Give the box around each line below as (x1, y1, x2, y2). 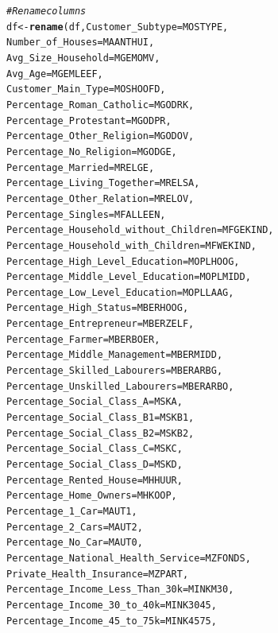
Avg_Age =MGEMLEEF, (6, 68, 103, 80)
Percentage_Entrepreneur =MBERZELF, (6, 318, 195, 330)
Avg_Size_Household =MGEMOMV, (6, 52, 160, 64)
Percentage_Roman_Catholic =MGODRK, (6, 99, 195, 111)
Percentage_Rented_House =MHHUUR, (6, 474, 183, 486)
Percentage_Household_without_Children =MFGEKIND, (6, 224, 274, 236)
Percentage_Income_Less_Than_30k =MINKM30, (6, 584, 234, 596)
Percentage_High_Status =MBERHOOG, (6, 302, 189, 314)
